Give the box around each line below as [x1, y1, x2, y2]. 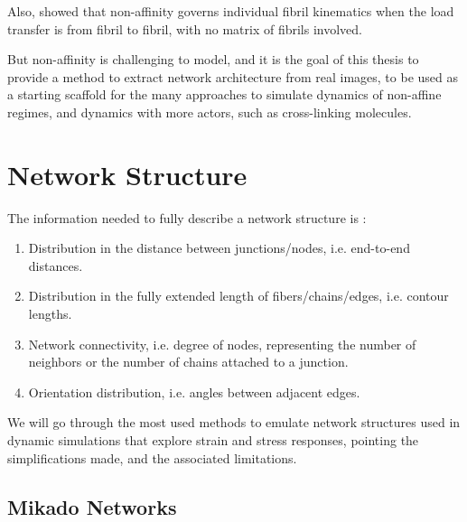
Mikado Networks [7, 492, 177, 520]
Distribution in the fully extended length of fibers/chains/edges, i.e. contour [28, 286, 449, 305]
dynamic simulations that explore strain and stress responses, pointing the [7, 431, 419, 450]
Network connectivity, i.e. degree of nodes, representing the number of [28, 334, 416, 353]
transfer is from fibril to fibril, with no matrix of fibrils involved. [7, 19, 362, 38]
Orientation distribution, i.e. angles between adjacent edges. [28, 382, 360, 401]
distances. [28, 256, 83, 275]
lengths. [28, 304, 72, 323]
